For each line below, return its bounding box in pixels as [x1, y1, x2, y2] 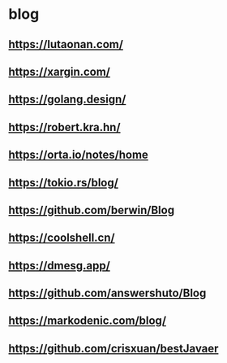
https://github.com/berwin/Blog [8, 203, 175, 216]
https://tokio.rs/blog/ [8, 176, 119, 190]
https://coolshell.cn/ [8, 231, 115, 245]
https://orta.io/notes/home [8, 148, 148, 162]
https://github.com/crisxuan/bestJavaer [8, 341, 219, 355]
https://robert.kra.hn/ [8, 120, 121, 134]
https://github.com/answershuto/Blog [8, 286, 207, 300]
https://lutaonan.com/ [8, 37, 124, 51]
